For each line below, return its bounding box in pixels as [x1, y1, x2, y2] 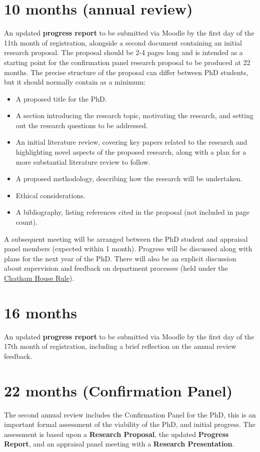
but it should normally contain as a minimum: [4, 77, 145, 87]
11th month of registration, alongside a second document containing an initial [4, 37, 242, 48]
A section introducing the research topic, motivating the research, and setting [15, 110, 253, 121]
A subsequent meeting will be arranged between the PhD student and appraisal [4, 233, 248, 244]
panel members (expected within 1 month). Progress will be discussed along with [4, 243, 252, 254]
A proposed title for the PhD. [15, 93, 107, 104]
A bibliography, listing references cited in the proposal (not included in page [15, 207, 249, 217]
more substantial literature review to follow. [15, 156, 150, 167]
